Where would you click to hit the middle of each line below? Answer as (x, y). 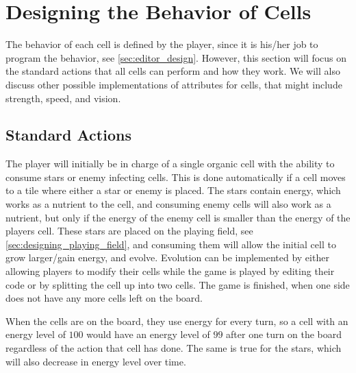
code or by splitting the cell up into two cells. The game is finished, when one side (178, 284)
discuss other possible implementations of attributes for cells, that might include (174, 84)
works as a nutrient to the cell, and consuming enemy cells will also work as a (168, 204)
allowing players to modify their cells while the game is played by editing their (170, 271)
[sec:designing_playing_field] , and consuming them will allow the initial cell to (171, 244)
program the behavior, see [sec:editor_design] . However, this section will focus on (176, 57)
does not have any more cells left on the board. (104, 298)
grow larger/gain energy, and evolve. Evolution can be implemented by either (167, 257)
